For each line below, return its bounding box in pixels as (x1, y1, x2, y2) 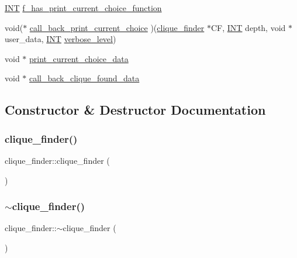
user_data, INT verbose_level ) (5, 33, 116, 45)
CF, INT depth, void (210, 21, 286, 33)
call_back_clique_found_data (29, 72, 140, 84)
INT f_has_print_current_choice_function (5, 2, 162, 13)
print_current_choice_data (29, 52, 129, 64)
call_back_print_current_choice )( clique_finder (29, 21, 205, 33)
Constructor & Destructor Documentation (5, 101, 266, 119)
